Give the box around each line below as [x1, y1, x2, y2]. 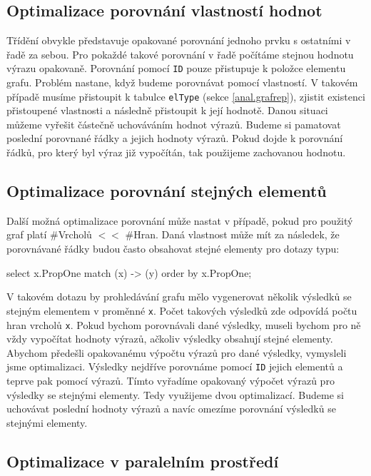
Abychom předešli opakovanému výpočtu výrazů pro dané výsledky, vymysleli [6, 345, 347, 360]
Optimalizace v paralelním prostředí [6, 450, 279, 472]
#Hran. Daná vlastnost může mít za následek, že [125, 227, 340, 242]
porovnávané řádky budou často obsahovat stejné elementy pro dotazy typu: [6, 241, 340, 256]
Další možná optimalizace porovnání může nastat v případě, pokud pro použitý [6, 213, 353, 228]
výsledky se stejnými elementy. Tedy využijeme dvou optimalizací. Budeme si [6, 387, 344, 402]
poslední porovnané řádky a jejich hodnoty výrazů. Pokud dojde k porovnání [6, 131, 343, 146]
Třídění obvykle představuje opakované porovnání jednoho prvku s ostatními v [6, 33, 351, 48]
